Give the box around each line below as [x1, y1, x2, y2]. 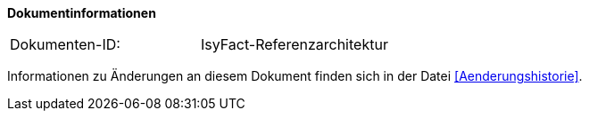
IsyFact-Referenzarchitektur [200, 35, 388, 53]
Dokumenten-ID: [10, 35, 120, 53]
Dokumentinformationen [7, 5, 156, 20]
